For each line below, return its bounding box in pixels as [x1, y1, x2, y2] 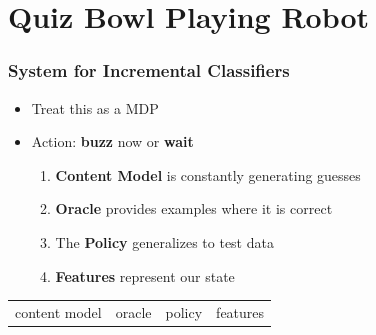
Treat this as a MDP [31, 97, 159, 118]
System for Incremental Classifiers [8, 58, 290, 83]
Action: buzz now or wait [31, 131, 194, 152]
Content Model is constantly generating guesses [55, 164, 361, 185]
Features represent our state [55, 265, 235, 286]
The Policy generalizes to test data [55, 231, 274, 252]
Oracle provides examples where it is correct [55, 198, 333, 219]
